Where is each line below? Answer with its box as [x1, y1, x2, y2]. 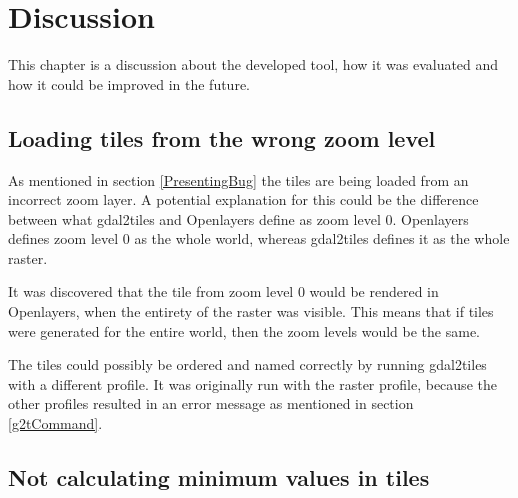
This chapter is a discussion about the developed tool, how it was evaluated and [8, 54, 499, 75]
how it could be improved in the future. [8, 73, 250, 94]
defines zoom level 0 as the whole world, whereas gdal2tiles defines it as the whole [8, 228, 510, 249]
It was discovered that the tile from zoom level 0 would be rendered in [8, 281, 439, 302]
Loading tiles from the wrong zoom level [8, 122, 436, 153]
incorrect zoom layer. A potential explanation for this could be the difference [8, 189, 479, 210]
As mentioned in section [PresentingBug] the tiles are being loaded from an [8, 169, 469, 190]
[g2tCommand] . [8, 413, 103, 434]
